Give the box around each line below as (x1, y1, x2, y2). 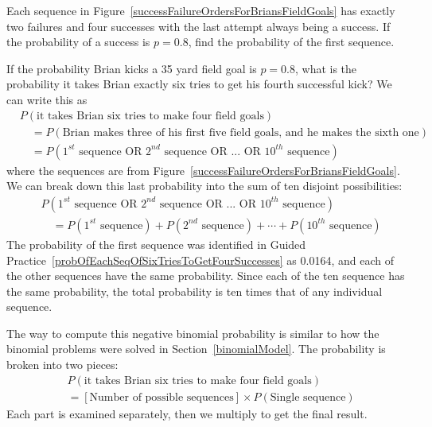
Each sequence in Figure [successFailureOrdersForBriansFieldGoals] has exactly (6, 2, 395, 18)
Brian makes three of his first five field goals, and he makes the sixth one (62, 126, 419, 138)
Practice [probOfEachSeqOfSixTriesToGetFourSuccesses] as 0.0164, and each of (6, 251, 394, 268)
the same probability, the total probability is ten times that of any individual (6, 282, 383, 299)
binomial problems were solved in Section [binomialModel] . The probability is (6, 340, 386, 357)
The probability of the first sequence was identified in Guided (6, 235, 306, 252)
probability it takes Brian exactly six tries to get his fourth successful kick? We (6, 76, 392, 92)
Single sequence (270, 391, 346, 403)
